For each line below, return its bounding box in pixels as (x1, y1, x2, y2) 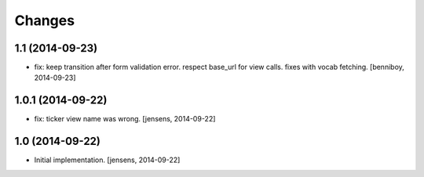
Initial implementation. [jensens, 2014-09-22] (34, 155, 181, 164)
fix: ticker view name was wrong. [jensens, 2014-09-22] (34, 114, 216, 124)
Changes (14, 12, 75, 29)
